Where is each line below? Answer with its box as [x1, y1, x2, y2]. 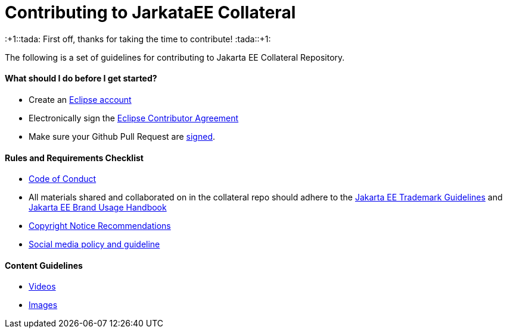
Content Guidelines [5, 260, 83, 271]
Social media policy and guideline [29, 239, 160, 250]
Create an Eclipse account [29, 94, 132, 105]
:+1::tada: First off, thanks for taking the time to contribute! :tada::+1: [5, 33, 271, 44]
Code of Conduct [29, 174, 97, 184]
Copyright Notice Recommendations [29, 221, 171, 231]
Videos [29, 281, 56, 292]
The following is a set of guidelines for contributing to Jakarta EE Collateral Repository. [5, 52, 345, 62]
